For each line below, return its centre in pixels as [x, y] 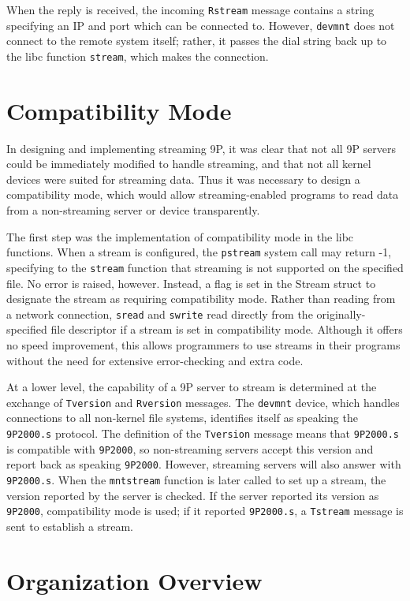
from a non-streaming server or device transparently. [133, 210]
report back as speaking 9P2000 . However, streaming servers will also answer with [204, 464]
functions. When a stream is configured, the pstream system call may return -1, [199, 252]
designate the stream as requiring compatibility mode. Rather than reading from [201, 299]
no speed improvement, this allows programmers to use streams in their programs [203, 345]
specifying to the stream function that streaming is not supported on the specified [205, 267]
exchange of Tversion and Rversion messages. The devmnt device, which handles [203, 402]
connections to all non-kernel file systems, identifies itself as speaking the [182, 418]
